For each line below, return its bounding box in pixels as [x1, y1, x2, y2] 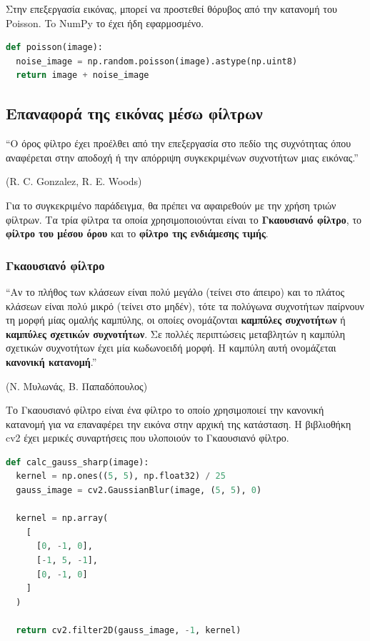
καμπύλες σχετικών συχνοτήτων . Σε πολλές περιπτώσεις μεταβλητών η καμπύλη [6, 326, 346, 341]
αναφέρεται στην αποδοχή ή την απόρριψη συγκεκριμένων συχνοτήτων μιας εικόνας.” [6, 149, 359, 164]
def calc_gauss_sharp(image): [6, 457, 149, 467]
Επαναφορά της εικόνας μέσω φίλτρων [6, 102, 263, 124]
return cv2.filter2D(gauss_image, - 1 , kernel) [16, 625, 241, 636]
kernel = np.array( [16, 513, 109, 524]
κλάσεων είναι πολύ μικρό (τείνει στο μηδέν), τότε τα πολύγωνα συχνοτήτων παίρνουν [6, 298, 364, 313]
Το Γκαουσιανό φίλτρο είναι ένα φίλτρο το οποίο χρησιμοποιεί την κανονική [6, 402, 324, 417]
